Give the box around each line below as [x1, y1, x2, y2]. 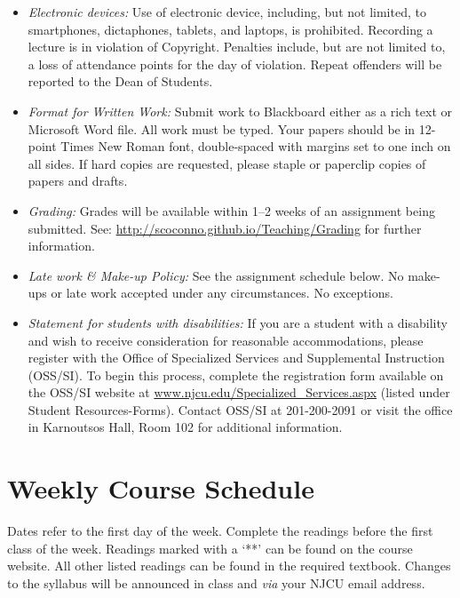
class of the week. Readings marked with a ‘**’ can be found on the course [7, 538, 413, 557]
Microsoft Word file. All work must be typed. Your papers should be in [28, 119, 416, 138]
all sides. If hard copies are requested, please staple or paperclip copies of [28, 154, 426, 172]
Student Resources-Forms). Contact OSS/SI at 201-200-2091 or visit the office [28, 400, 453, 419]
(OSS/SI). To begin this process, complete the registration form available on [28, 365, 444, 384]
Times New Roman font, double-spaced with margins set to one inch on [60, 137, 451, 155]
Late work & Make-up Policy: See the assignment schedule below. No [28, 266, 404, 284]
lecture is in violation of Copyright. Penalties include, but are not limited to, [28, 37, 446, 56]
